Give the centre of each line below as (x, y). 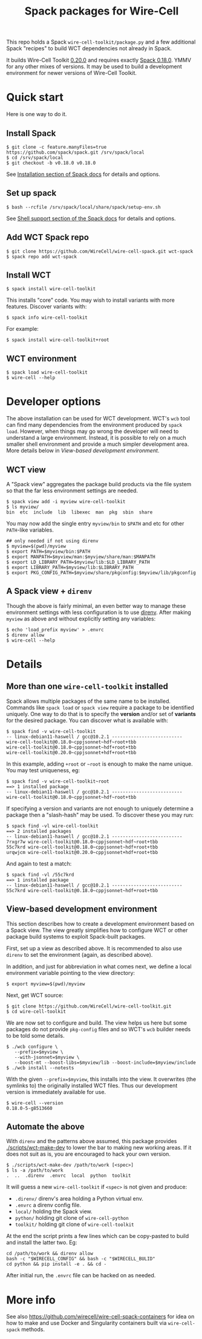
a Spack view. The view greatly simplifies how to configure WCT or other (97, 930)
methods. (33, 1329)
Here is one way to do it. (37, 114)
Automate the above (45, 1126)
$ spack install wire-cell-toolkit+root (58, 340)
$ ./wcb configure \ (32, 1047)
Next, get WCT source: (35, 995)
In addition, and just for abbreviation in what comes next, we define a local (99, 966)
